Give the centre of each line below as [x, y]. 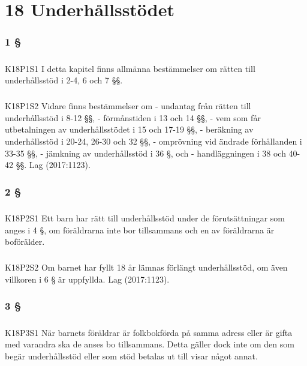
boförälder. [25, 241]
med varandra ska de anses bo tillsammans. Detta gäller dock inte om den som [150, 344]
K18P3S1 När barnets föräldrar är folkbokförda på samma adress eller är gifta [149, 332]
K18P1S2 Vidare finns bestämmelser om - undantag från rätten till [128, 106]
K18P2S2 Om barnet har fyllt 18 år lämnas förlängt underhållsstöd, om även [146, 267]
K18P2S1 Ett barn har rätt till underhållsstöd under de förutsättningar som [145, 217]
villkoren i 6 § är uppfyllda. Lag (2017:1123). [87, 279]
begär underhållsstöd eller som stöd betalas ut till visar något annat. [131, 355]
